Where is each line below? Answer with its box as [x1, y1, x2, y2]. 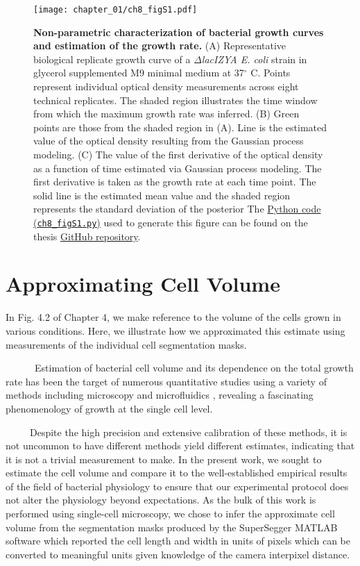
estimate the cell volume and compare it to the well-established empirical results [6, 465, 348, 480]
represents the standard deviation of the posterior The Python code [33, 201, 321, 216]
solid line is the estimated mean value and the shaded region [33, 188, 291, 202]
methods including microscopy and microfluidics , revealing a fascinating [6, 388, 314, 402]
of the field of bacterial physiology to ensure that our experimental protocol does [6, 478, 349, 493]
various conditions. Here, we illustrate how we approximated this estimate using [6, 323, 345, 338]
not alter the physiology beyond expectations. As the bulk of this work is [6, 492, 316, 507]
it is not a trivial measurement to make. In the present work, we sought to [6, 451, 322, 466]
